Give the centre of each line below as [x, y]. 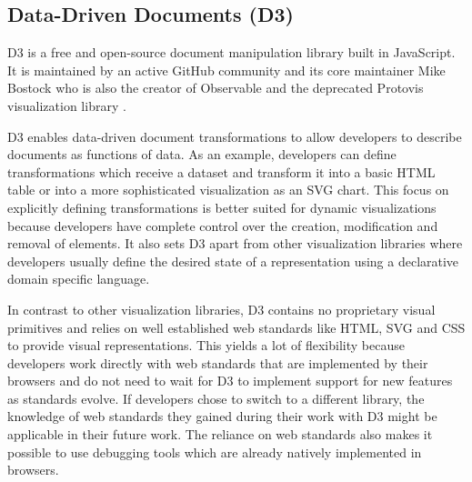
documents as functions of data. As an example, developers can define [202, 154]
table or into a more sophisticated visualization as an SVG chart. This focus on [228, 190]
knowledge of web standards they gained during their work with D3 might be [222, 416]
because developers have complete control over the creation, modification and [223, 225]
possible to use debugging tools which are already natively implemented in [215, 452]
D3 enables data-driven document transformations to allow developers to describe [235, 136]
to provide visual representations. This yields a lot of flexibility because [206, 345]
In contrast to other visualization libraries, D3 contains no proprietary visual [221, 309]
